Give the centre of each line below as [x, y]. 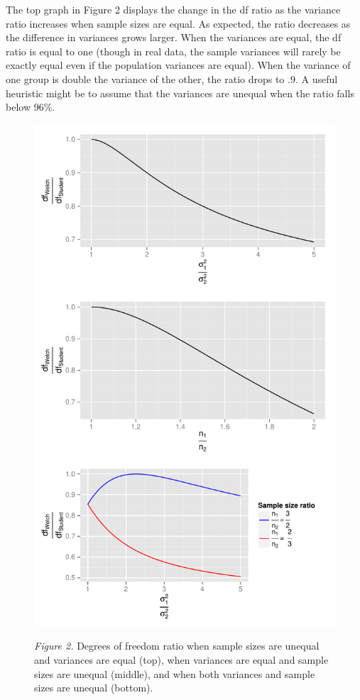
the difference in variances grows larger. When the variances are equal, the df [174, 37]
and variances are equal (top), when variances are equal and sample [181, 660]
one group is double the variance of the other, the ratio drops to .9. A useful [172, 78]
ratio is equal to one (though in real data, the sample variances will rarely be [173, 51]
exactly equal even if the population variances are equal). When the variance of [178, 65]
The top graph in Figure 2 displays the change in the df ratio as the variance [173, 9]
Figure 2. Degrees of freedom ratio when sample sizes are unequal [177, 646]
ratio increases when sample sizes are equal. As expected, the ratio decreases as [178, 23]
